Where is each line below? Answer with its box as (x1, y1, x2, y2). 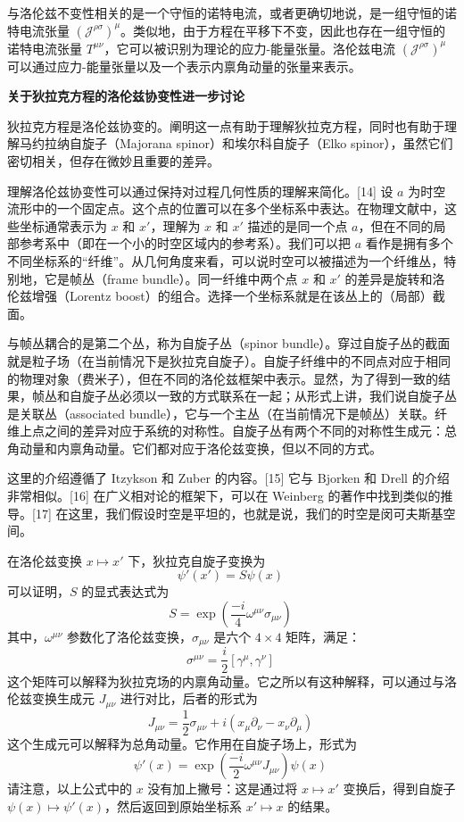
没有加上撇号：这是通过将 (147, 779, 298, 798)
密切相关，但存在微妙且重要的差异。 (7, 151, 220, 170)
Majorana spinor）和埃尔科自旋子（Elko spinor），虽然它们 (119, 134, 453, 153)
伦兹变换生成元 (7, 689, 95, 708)
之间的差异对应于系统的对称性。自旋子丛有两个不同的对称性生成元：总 (44, 421, 457, 440)
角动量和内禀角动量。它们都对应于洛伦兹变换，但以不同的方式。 (7, 438, 382, 457)
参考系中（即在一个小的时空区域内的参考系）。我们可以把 (19, 234, 351, 253)
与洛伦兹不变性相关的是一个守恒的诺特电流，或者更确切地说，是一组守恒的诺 (7, 4, 457, 21)
